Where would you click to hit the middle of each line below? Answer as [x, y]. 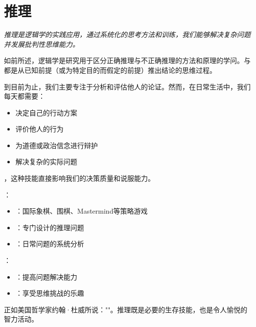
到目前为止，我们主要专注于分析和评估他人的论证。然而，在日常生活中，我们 [127, 86]
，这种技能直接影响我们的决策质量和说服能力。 [79, 178]
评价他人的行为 [39, 129]
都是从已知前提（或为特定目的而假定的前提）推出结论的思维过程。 [110, 70]
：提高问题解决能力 [46, 276]
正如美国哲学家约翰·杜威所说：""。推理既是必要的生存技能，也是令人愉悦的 [126, 309]
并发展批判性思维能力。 [42, 44]
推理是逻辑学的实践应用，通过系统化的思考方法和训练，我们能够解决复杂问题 [127, 34]
